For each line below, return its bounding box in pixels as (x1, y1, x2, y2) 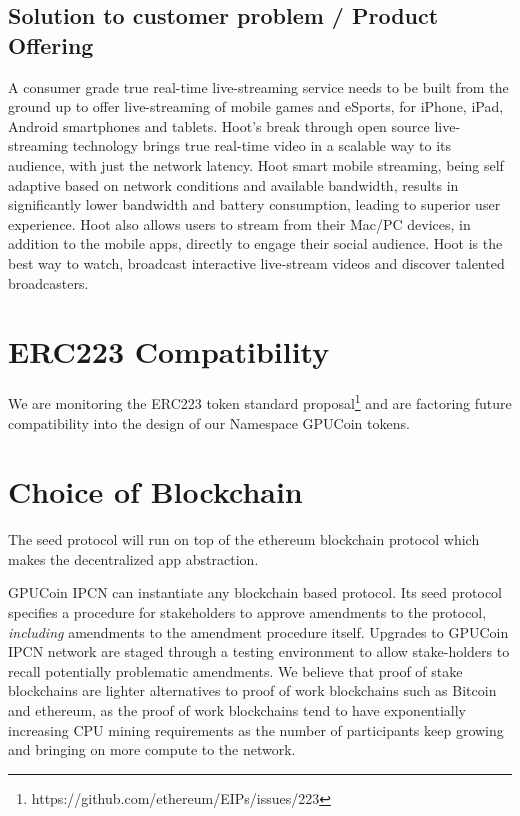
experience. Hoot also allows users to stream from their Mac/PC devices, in (8, 213, 471, 234)
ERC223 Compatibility (8, 331, 330, 372)
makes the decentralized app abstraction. (8, 548, 259, 569)
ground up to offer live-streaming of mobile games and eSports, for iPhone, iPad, (8, 96, 504, 117)
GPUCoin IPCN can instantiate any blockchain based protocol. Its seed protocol (8, 582, 502, 603)
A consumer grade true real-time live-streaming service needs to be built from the (8, 76, 509, 97)
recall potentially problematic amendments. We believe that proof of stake (8, 660, 463, 681)
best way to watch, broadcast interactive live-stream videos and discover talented (8, 252, 505, 273)
